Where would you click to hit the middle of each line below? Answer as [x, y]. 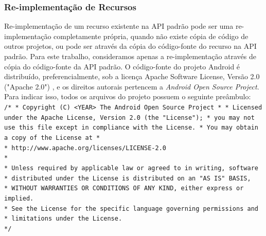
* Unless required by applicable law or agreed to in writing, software [131, 168]
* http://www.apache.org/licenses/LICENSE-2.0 [85, 148]
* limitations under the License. [63, 219]
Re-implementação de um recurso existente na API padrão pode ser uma [119, 26]
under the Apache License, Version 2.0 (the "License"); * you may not [129, 117]
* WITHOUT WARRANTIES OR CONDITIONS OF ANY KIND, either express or [124, 188]
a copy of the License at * [52, 138]
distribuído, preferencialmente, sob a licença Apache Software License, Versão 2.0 [132, 76]
